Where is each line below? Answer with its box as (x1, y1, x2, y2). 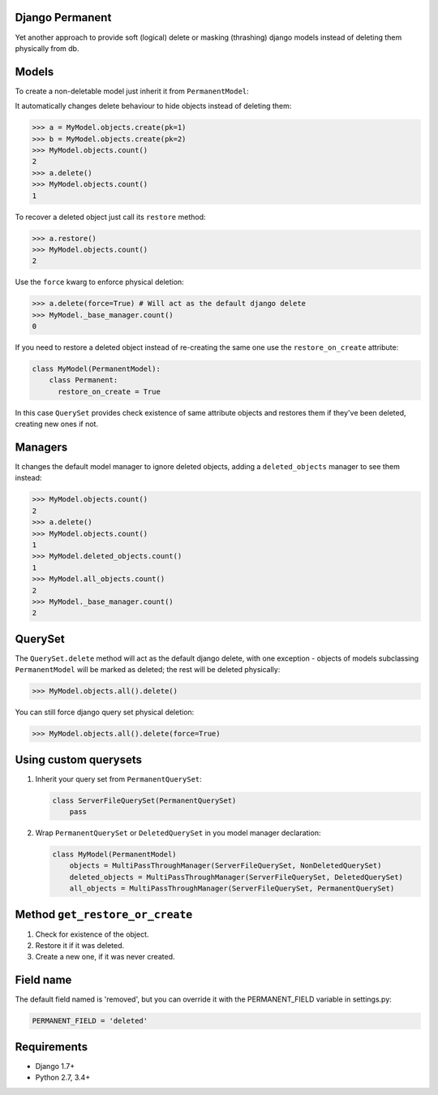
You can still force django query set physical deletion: (15, 707, 195, 718)
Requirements (15, 1040, 88, 1054)
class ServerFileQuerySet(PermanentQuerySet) (52, 795, 237, 805)
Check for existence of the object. (35, 929, 149, 939)
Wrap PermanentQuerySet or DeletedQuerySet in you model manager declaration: (35, 828, 321, 838)
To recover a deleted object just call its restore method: (15, 212, 206, 222)
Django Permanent (15, 11, 112, 24)
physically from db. (15, 43, 79, 53)
